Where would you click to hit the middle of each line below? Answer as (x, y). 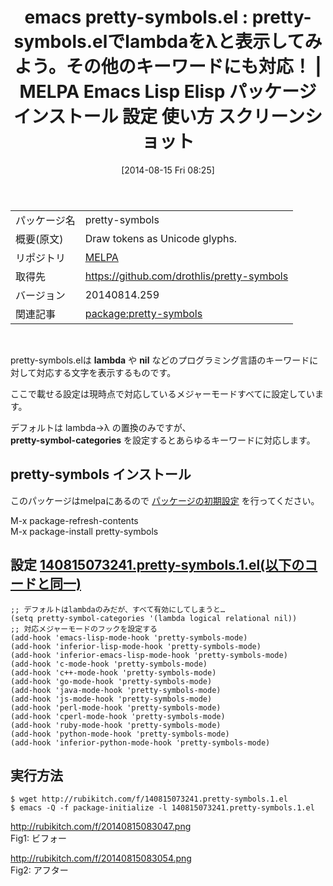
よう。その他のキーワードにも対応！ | (168, 67)
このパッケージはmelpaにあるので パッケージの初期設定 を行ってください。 (165, 500)
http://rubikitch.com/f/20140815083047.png (101, 827)
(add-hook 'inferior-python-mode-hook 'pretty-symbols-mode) (140, 742)
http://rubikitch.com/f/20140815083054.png (101, 858)
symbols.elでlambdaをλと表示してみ (168, 42)
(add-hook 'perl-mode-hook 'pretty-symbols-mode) (116, 707)
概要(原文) (39, 239)
